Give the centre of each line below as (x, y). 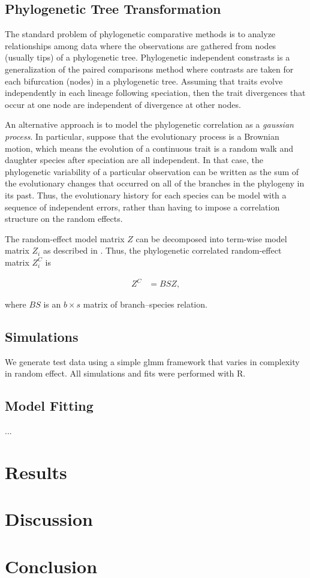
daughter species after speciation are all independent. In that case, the (134, 160)
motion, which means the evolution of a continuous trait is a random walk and (149, 148)
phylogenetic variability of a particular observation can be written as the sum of (152, 171)
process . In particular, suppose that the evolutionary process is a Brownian (142, 136)
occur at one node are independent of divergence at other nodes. (123, 104)
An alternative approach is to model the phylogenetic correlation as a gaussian (149, 124)
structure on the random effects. (64, 219)
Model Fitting (49, 406)
